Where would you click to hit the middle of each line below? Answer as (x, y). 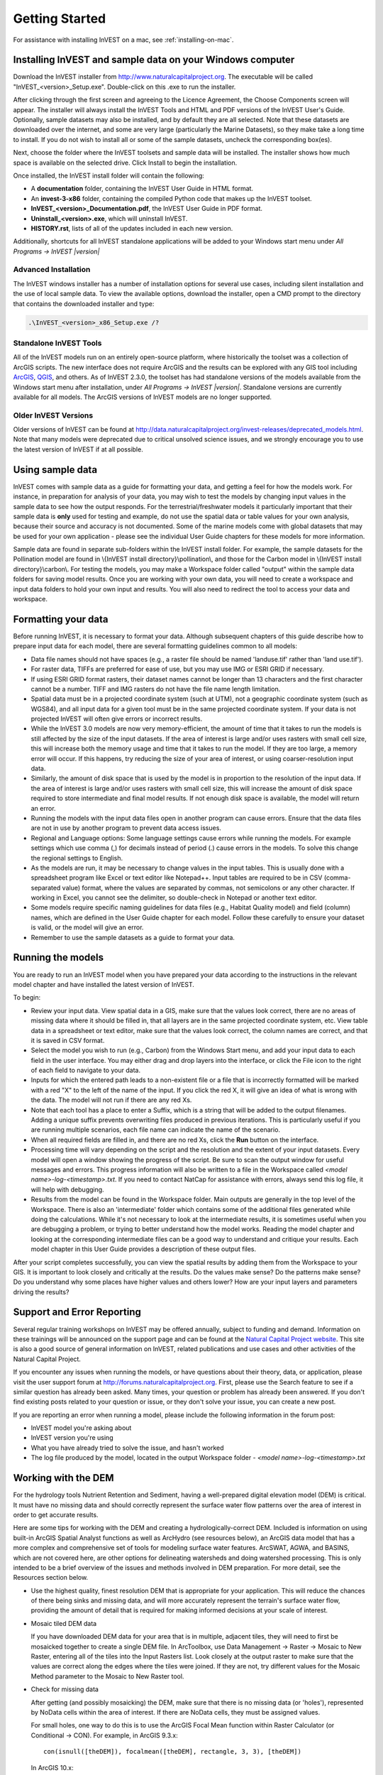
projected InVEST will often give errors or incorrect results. (116, 719)
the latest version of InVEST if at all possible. (78, 449)
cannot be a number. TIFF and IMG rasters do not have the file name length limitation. (156, 689)
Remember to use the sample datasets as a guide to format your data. (133, 937)
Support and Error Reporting (77, 1312)
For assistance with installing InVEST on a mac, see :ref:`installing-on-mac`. (123, 40)
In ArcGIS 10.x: (52, 1767)
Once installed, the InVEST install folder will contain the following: (109, 175)
